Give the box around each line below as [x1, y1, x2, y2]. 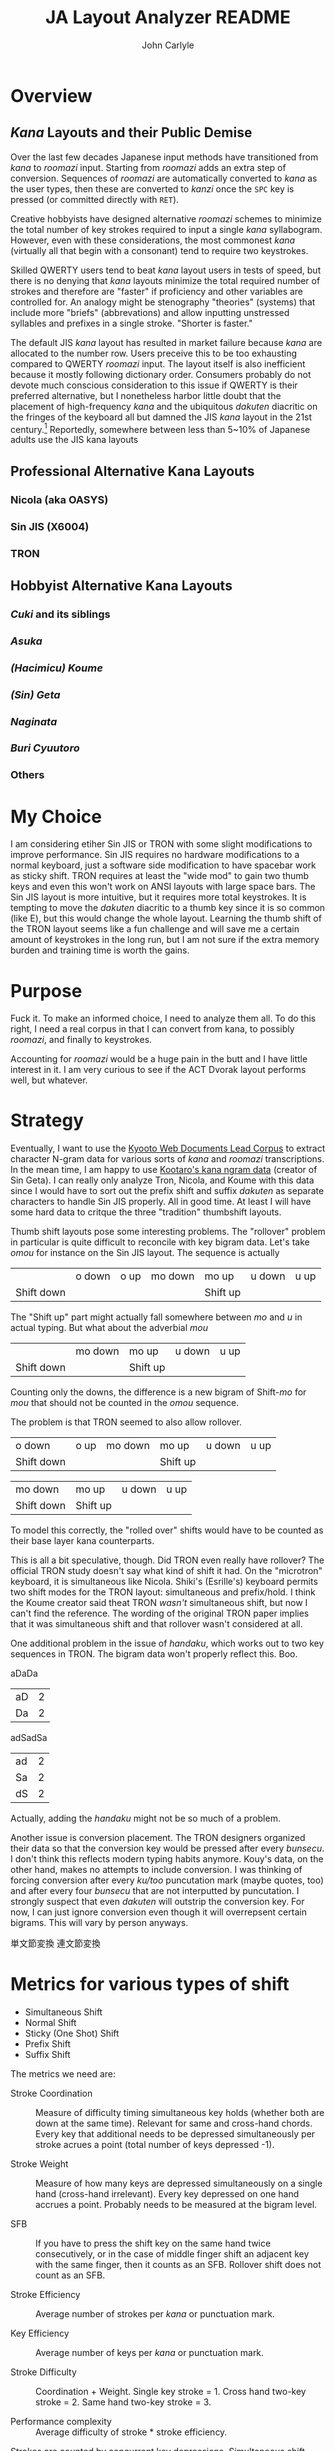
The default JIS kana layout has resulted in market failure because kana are [10, 336, 323, 348]
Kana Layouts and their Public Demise [10, 124, 253, 141]
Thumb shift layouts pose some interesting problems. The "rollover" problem [10, 1226, 326, 1238]
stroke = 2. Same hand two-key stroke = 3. [35, 2396, 212, 2408]
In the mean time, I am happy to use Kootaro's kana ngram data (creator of [10, 1164, 318, 1176]
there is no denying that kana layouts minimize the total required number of [10, 274, 321, 286]
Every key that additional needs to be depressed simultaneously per [35, 2128, 316, 2140]
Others [10, 768, 45, 782]
